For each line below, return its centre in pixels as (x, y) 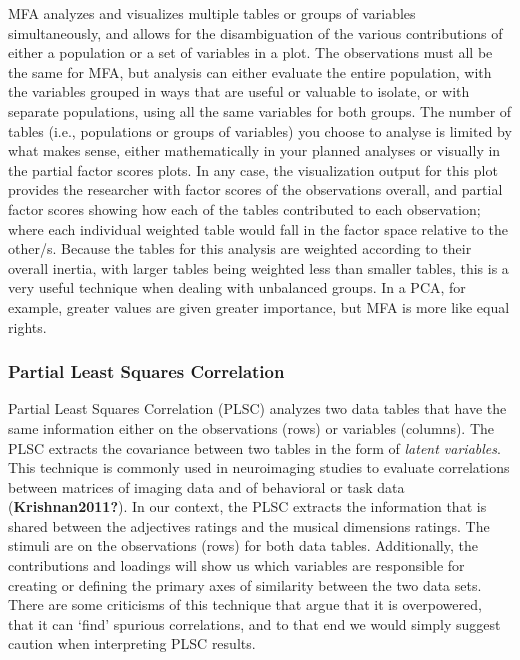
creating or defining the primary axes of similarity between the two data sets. (245, 584)
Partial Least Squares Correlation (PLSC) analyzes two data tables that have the (257, 408)
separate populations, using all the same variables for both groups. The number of (260, 110)
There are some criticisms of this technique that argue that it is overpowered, (245, 604)
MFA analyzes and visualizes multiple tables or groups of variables (212, 13)
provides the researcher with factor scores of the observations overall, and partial (255, 189)
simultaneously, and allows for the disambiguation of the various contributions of (255, 32)
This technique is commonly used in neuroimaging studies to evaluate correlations (259, 467)
